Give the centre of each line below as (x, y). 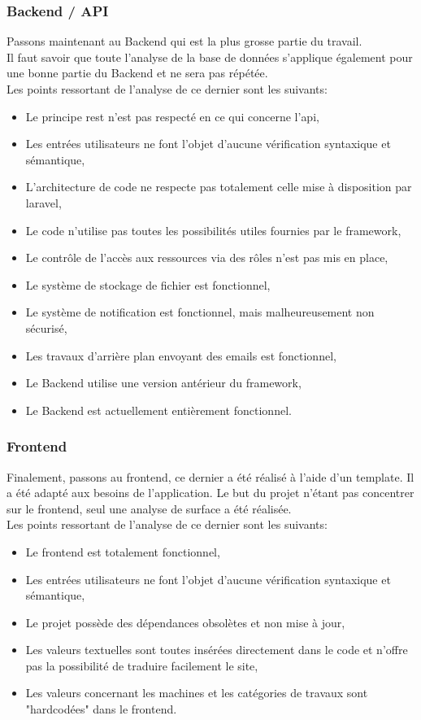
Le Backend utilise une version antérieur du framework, (163, 383)
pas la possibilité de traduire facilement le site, (142, 665)
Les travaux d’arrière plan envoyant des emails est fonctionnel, (181, 355)
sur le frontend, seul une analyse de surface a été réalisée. (149, 508)
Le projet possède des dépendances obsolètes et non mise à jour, (185, 622)
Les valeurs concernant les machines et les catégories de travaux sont (197, 693)
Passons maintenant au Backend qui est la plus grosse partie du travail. (184, 41)
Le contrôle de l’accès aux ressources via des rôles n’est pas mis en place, (207, 257)
